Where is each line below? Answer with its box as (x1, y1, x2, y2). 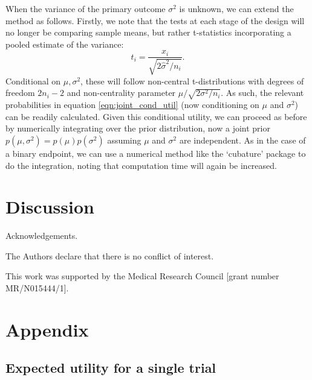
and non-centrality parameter (67, 86, 176, 99)
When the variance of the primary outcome (5, 2, 166, 14)
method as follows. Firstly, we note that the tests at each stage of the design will (5, 14, 305, 27)
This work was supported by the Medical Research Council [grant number (5, 270, 279, 282)
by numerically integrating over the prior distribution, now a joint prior (5, 122, 270, 135)
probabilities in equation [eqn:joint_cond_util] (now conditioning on (5, 98, 259, 111)
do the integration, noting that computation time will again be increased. (5, 159, 277, 171)
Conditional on (5, 74, 61, 87)
